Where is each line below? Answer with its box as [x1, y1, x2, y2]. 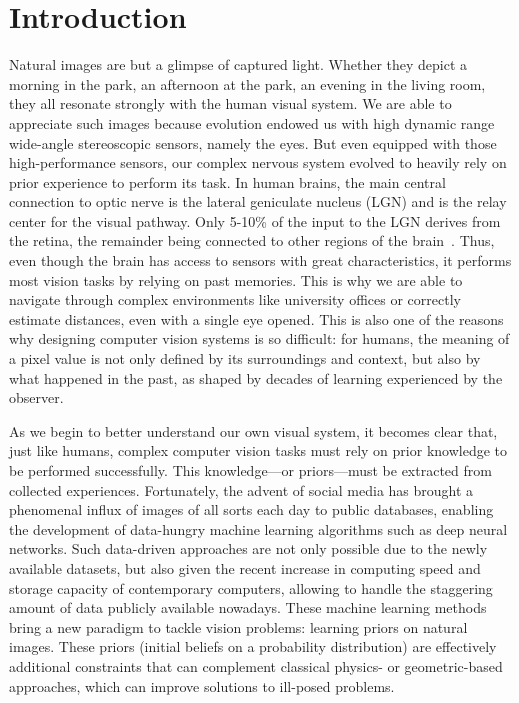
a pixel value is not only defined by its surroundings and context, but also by [9, 348, 481, 369]
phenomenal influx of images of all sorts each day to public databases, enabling [9, 499, 494, 520]
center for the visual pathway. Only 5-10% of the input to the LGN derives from [9, 210, 501, 231]
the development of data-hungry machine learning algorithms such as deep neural [9, 518, 508, 539]
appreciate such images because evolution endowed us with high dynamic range [9, 112, 495, 133]
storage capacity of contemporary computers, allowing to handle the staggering [9, 577, 493, 598]
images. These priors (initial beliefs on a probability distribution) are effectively [9, 636, 497, 657]
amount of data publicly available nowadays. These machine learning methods [9, 597, 487, 618]
